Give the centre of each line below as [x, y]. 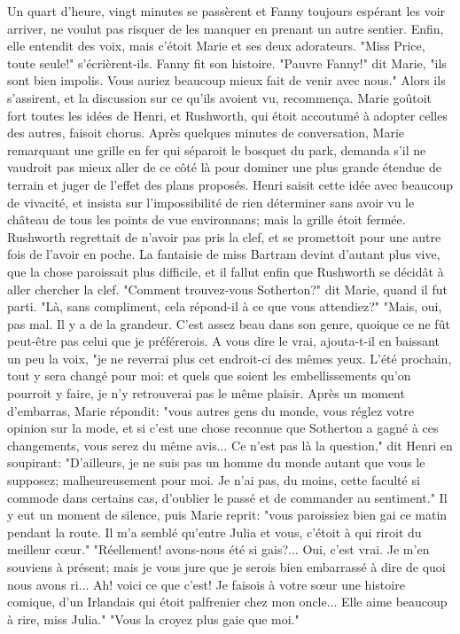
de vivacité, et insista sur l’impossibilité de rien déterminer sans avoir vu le [211, 202]
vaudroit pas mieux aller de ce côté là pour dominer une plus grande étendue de [224, 167]
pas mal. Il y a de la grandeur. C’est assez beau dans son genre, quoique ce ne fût [229, 323]
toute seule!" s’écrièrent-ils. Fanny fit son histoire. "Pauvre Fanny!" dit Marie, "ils [227, 63]
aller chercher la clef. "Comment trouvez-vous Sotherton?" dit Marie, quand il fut [227, 289]
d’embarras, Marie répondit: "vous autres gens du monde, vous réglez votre [211, 410]
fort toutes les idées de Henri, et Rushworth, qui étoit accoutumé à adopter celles [227, 115]
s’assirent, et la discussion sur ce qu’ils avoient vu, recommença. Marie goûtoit [220, 97]
